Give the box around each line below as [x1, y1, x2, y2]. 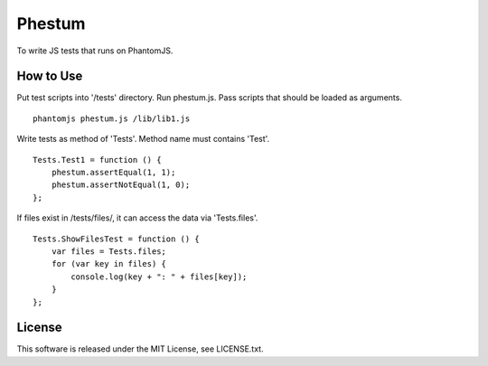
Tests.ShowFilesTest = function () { [33, 233, 201, 244]
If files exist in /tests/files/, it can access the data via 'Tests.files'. [16, 212, 258, 223]
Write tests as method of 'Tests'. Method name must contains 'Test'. [16, 134, 270, 145]
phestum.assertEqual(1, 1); [51, 167, 176, 178]
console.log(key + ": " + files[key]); [70, 271, 248, 282]
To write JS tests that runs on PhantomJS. [16, 45, 174, 56]
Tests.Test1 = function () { [33, 155, 162, 164]
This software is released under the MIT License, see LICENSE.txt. [16, 343, 264, 354]
